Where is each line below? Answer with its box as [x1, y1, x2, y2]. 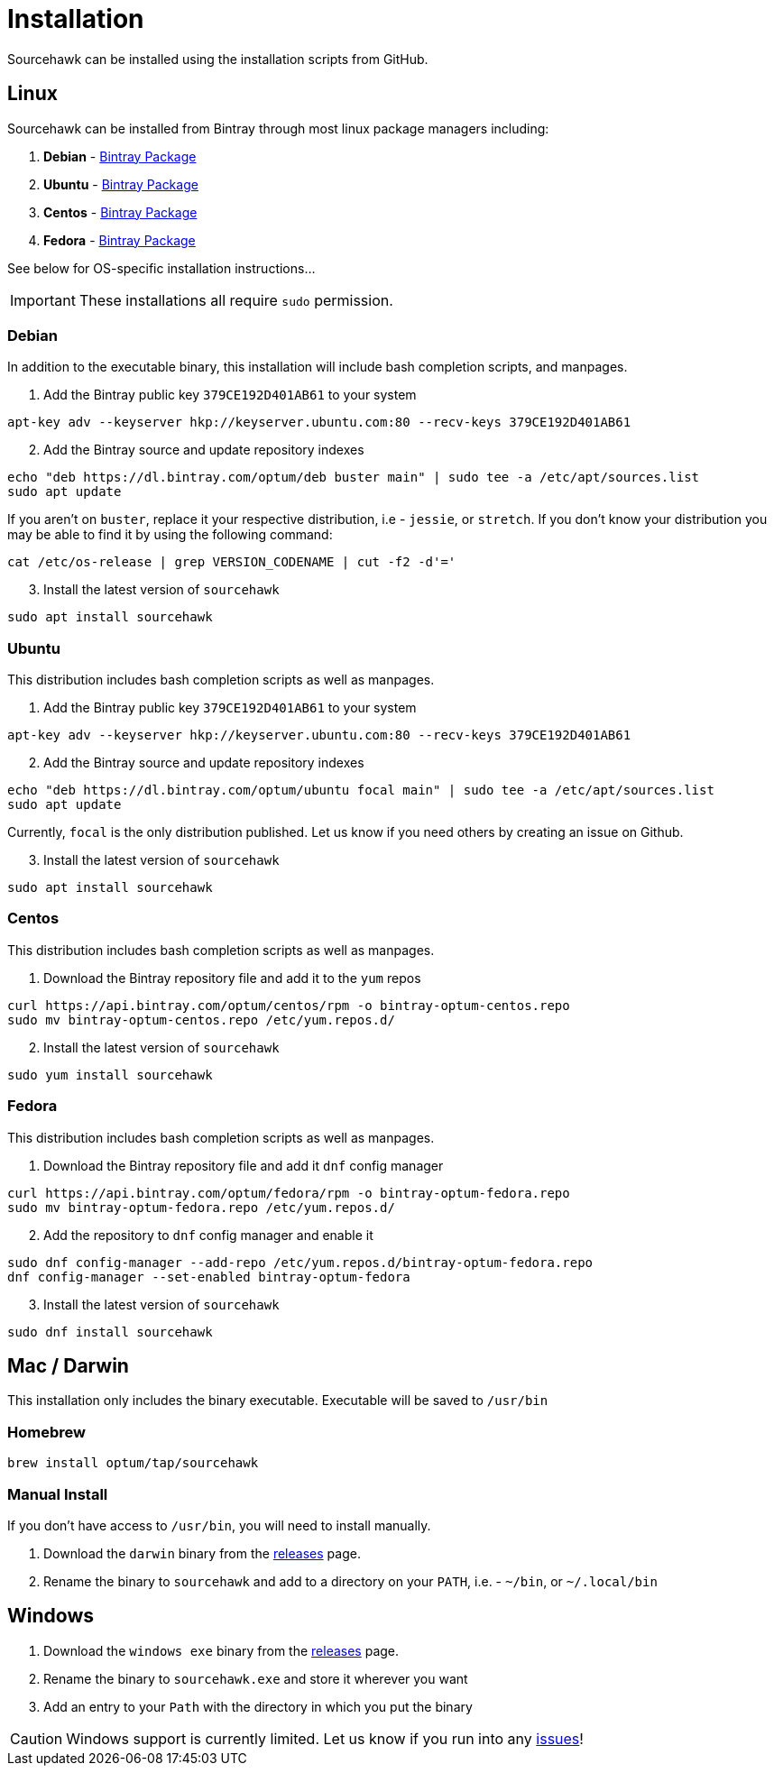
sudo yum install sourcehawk [7, 1067, 213, 1082]
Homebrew [7, 1422, 86, 1441]
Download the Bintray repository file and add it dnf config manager [43, 1157, 444, 1173]
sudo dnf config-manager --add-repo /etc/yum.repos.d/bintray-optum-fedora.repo [7, 1254, 594, 1270]
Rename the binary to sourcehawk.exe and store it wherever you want [43, 1670, 468, 1686]
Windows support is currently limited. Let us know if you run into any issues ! [66, 1729, 584, 1748]
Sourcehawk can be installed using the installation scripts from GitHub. [7, 51, 428, 67]
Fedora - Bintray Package [43, 232, 196, 248]
